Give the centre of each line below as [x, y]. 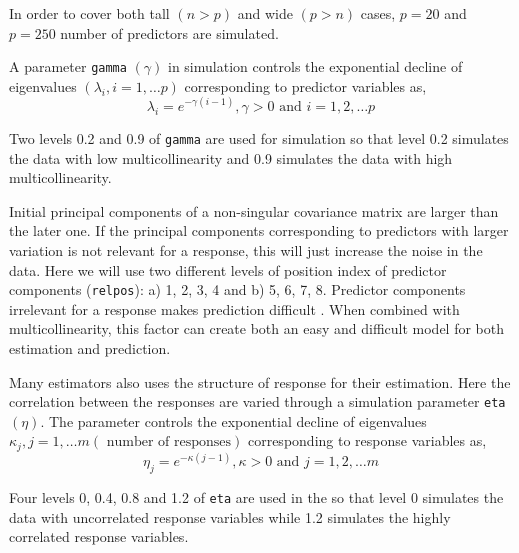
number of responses [169, 442]
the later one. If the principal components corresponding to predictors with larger [259, 230]
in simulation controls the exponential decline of [315, 66]
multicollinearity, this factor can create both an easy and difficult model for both [257, 328]
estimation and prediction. [90, 348]
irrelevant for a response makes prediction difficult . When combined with [234, 308]
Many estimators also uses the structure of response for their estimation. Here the [260, 381]
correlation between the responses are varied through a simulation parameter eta [257, 401]
